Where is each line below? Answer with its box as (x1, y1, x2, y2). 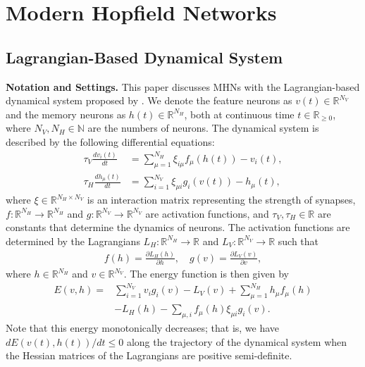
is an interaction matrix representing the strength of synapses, (87, 192, 356, 207)
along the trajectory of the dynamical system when (126, 334, 347, 349)
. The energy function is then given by (123, 266, 289, 281)
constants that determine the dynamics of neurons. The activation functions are (6, 220, 350, 235)
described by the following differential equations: (6, 134, 215, 149)
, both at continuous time (184, 106, 295, 121)
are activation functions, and (145, 206, 269, 220)
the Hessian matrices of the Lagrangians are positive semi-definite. (6, 348, 292, 363)
